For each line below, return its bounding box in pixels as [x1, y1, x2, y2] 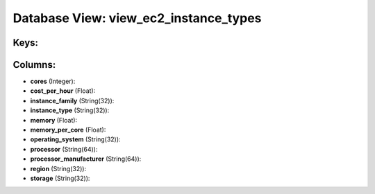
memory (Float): [30, 116, 78, 124]
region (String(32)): [30, 164, 87, 173]
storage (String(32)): [30, 174, 90, 182]
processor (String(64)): [30, 145, 98, 153]
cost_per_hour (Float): [30, 87, 96, 95]
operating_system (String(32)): [30, 135, 121, 143]
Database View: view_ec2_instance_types [12, 10, 262, 26]
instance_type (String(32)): [30, 106, 110, 114]
